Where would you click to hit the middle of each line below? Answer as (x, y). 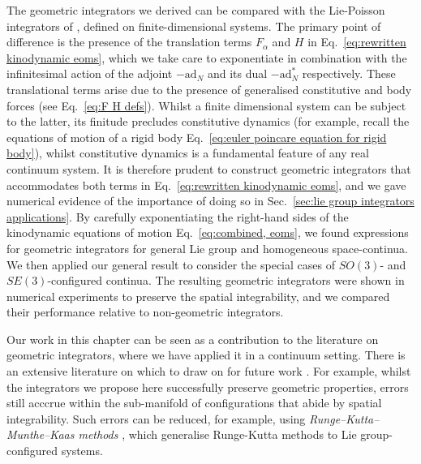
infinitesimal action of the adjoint (90, 73)
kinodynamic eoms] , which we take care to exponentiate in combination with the (207, 57)
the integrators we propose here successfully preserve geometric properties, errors (208, 387)
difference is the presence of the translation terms (129, 42)
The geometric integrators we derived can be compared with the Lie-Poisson (196, 10)
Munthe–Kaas (41, 434)
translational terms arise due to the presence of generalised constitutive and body (209, 89)
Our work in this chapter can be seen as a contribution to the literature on (193, 339)
